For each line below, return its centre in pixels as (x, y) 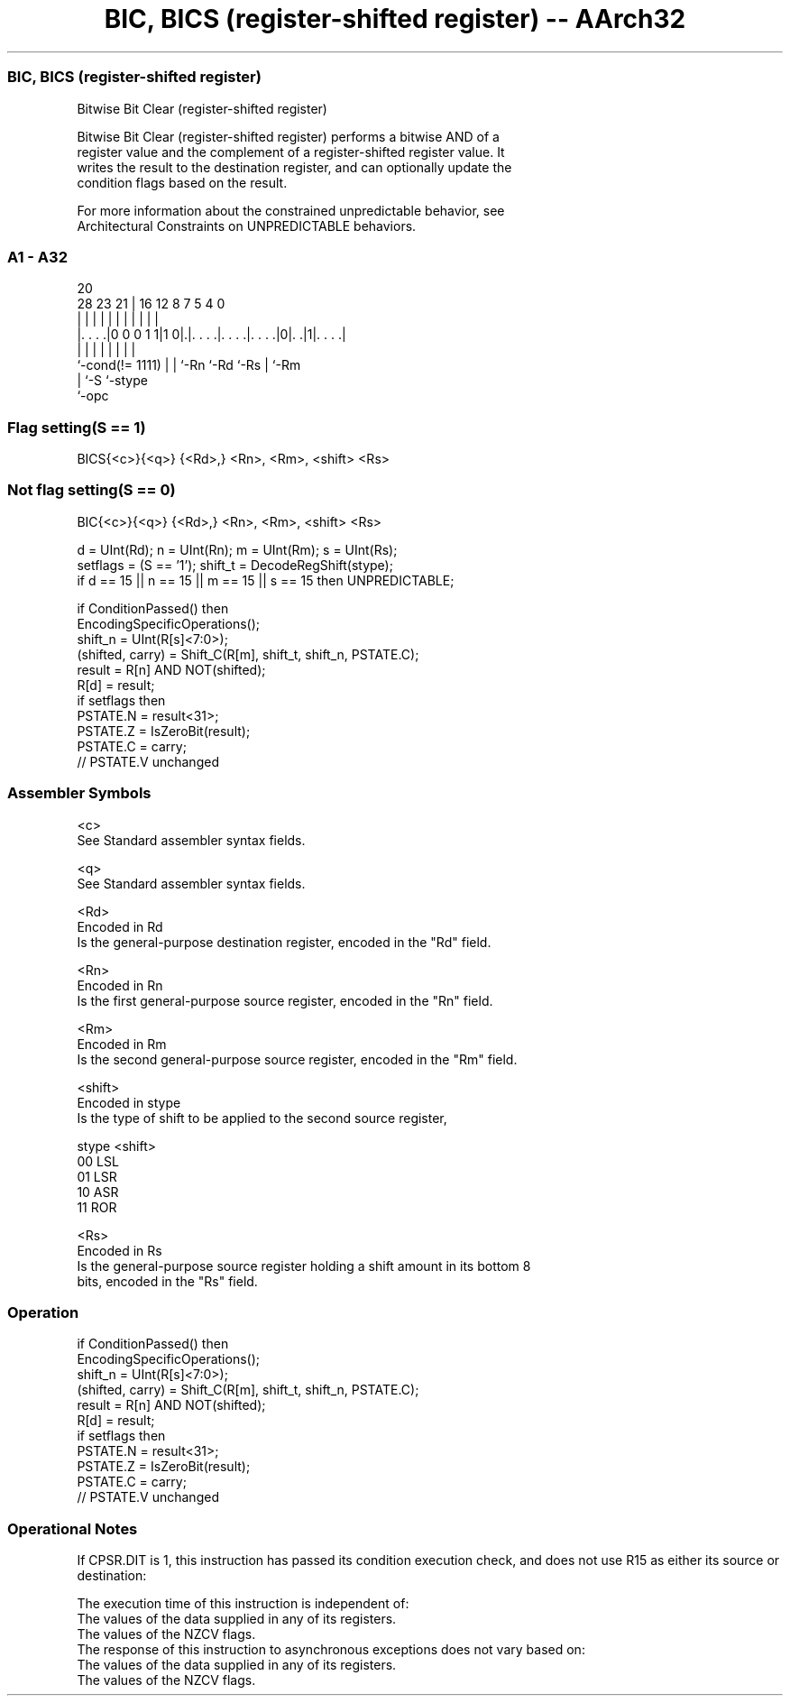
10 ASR (98, 1192)
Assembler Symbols (79, 793)
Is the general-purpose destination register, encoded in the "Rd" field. (284, 942)
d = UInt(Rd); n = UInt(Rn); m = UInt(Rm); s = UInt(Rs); (237, 549)
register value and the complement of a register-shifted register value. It (291, 152)
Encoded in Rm (122, 1044)
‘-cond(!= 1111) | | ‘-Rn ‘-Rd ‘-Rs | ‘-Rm (189, 365)
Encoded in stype (129, 1102)
